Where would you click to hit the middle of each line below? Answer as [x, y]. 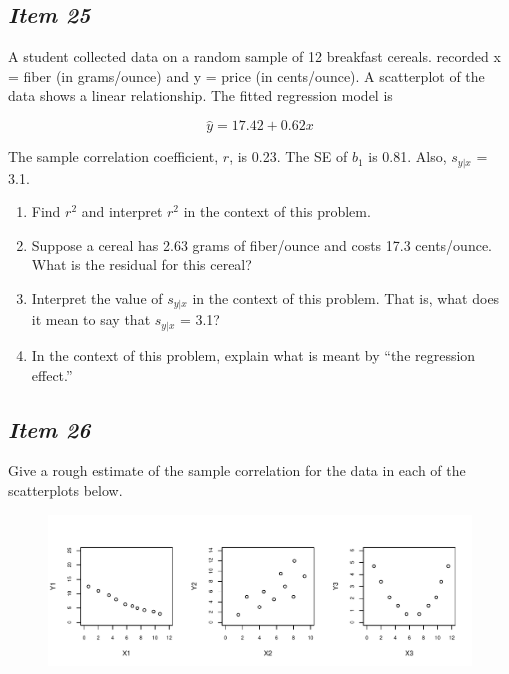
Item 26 [49, 428]
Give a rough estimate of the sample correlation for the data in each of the [237, 470]
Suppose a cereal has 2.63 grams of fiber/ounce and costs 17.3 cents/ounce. [262, 244]
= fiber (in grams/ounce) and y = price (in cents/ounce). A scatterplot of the [246, 75]
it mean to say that [91, 319]
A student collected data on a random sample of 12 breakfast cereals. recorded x [254, 56]
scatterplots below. [65, 489]
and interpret [122, 211]
